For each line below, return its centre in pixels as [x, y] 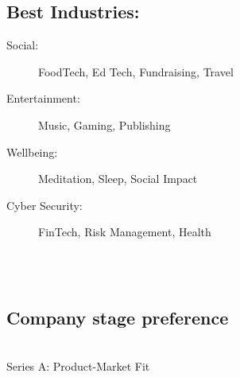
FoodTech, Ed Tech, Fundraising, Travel [136, 71]
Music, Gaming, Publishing [105, 124]
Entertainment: [43, 98]
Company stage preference [118, 317]
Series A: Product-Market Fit [78, 365]
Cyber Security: [45, 205]
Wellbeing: [32, 152]
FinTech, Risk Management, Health [125, 232]
